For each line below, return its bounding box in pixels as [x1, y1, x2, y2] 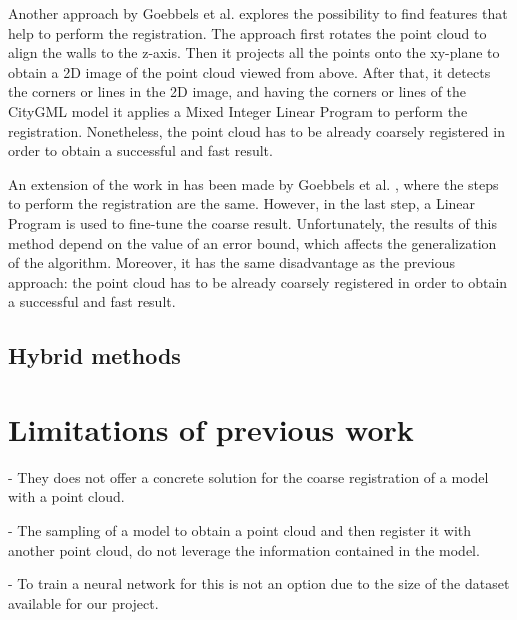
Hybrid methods [8, 340, 181, 371]
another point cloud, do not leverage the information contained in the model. [8, 539, 480, 560]
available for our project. [8, 592, 159, 613]
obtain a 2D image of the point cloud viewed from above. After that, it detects [8, 61, 491, 82]
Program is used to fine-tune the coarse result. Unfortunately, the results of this [8, 212, 498, 233]
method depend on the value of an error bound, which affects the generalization [8, 232, 497, 253]
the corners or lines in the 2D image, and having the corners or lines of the [8, 81, 467, 102]
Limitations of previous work [8, 408, 414, 449]
